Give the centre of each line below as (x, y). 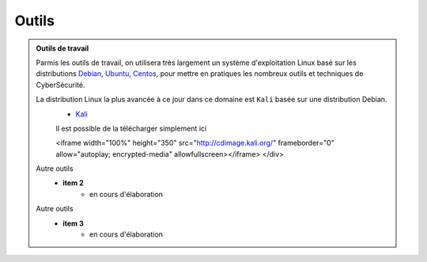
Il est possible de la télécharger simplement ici (131, 128)
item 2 (74, 183)
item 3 (74, 223)
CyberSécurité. (61, 85)
